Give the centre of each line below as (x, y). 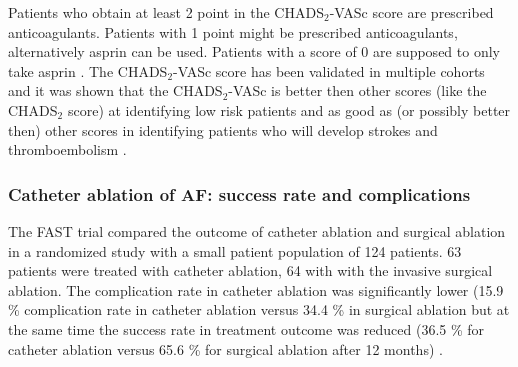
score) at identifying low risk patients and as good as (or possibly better (289, 109)
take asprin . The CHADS (88, 70)
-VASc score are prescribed (411, 12)
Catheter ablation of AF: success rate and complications (239, 193)
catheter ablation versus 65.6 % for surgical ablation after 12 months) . (225, 348)
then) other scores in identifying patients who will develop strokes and (223, 129)
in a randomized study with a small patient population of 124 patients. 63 (235, 250)
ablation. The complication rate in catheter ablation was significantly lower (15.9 (256, 289)
